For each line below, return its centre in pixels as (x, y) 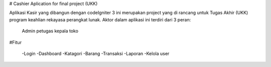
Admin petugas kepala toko (50, 31)
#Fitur (16, 42)
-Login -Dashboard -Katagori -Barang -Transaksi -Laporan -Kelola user (96, 53)
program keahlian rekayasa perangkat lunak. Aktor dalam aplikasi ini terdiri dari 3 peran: (100, 19)
